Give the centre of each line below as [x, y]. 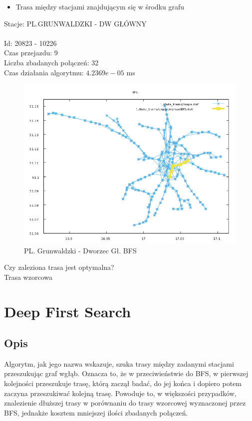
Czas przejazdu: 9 [31, 53]
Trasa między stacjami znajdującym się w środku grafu [100, 6]
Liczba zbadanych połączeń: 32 [51, 62]
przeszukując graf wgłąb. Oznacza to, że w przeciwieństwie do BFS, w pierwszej [126, 373]
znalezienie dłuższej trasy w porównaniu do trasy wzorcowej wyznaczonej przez [125, 403]
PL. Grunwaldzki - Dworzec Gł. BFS [80, 250]
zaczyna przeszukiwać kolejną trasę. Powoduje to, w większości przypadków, [120, 393]
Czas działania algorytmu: [44, 72]
